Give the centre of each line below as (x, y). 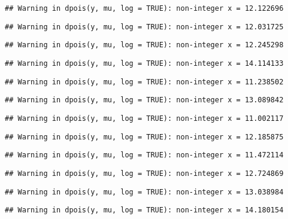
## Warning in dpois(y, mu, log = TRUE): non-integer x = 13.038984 (144, 192)
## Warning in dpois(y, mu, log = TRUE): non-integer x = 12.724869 (144, 173)
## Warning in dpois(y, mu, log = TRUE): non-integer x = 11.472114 (144, 155)
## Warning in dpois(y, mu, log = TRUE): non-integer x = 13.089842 (144, 100)
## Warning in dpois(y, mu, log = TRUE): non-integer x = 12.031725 (144, 27)
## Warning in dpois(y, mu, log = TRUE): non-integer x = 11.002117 (144, 118)
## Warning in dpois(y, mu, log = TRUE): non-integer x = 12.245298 (144, 45)
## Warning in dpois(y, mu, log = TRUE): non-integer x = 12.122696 (144, 8)
